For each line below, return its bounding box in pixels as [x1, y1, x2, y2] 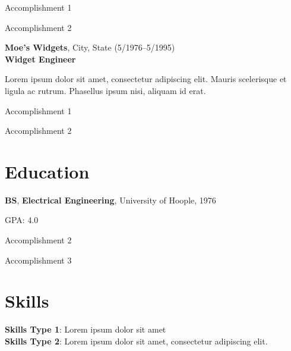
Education [5, 159, 90, 183]
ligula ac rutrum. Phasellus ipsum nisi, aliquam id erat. [5, 84, 206, 96]
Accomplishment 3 [5, 253, 72, 266]
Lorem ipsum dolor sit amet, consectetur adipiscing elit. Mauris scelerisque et [5, 73, 287, 85]
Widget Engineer [5, 52, 76, 65]
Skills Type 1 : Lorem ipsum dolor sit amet [5, 323, 166, 336]
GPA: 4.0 [5, 214, 39, 226]
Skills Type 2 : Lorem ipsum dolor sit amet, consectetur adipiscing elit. [5, 334, 268, 347]
